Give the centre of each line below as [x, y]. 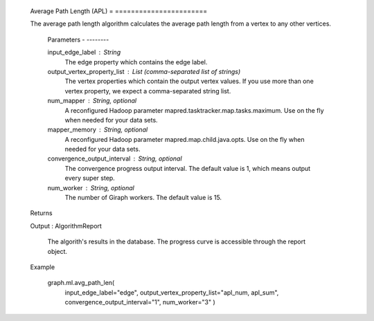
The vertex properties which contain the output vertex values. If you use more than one [189, 81]
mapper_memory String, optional [98, 130]
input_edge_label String [84, 53]
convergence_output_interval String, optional [115, 158]
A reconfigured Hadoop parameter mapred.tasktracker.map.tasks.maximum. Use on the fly [195, 110]
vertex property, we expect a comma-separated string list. [148, 91]
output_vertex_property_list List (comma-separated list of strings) [144, 71]
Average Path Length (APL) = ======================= [119, 11]
